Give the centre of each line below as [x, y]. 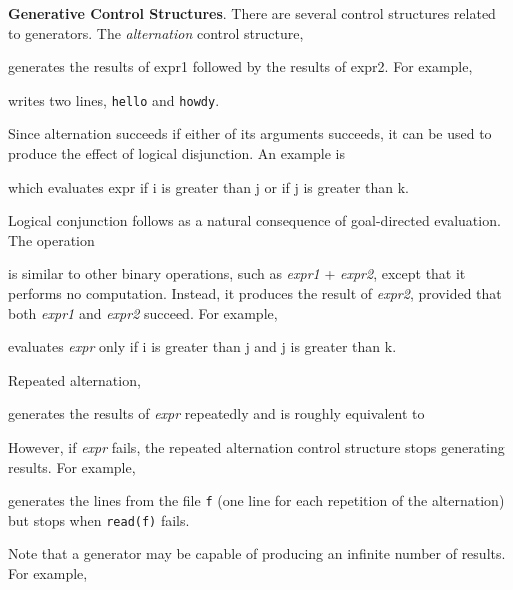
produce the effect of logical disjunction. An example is [176, 153]
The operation [51, 239]
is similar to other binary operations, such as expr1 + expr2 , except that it [237, 273]
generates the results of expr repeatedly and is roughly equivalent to [216, 413]
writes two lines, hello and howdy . [114, 99]
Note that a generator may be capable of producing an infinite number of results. [257, 553]
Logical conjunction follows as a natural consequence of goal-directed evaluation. [254, 220]
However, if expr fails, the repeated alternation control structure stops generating [256, 446]
